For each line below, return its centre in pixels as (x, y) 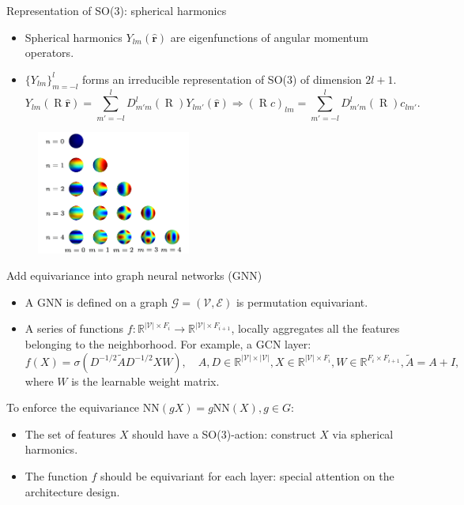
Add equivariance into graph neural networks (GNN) (134, 275)
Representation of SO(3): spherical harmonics (117, 10)
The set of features (70, 433)
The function (56, 476)
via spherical (363, 433)
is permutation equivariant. (302, 301)
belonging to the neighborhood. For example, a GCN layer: (168, 344)
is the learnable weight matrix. (145, 381)
